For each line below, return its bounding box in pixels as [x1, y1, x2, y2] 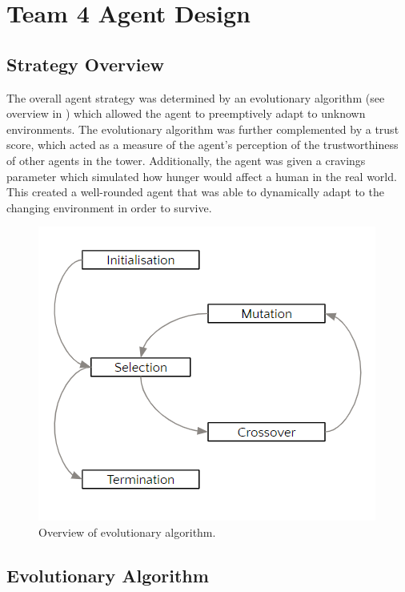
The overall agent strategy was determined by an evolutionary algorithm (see [6, 89, 385, 106]
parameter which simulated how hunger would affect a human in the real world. [6, 167, 397, 184]
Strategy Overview [6, 51, 165, 76]
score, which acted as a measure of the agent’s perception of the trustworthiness [6, 136, 399, 153]
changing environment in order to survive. [6, 199, 212, 215]
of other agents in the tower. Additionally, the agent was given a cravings [6, 151, 366, 168]
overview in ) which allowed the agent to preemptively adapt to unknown [6, 105, 366, 122]
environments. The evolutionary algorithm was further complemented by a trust [6, 120, 399, 137]
